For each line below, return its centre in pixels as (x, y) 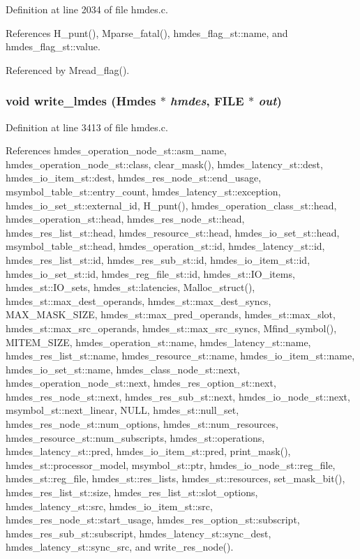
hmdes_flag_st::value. (53, 46)
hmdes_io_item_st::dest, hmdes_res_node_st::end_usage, (134, 178)
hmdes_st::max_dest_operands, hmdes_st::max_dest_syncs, (138, 300)
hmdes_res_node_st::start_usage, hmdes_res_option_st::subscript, (153, 520)
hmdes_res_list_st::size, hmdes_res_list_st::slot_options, (132, 492)
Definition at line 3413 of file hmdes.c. (87, 127)
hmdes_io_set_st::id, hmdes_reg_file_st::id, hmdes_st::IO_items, (150, 273)
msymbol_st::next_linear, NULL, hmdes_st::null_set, (122, 410)
